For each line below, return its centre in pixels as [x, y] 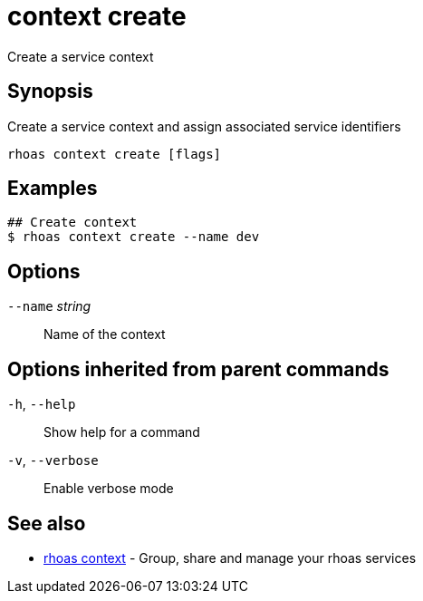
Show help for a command [122, 432]
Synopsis [50, 92]
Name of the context [105, 334]
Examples [53, 189]
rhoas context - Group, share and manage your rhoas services [230, 557]
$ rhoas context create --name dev [134, 237]
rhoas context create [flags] [115, 154]
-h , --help [42, 404]
